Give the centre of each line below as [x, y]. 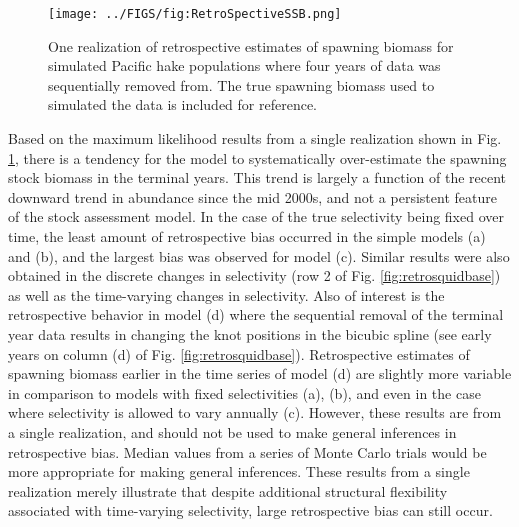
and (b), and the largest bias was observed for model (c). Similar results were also [259, 255]
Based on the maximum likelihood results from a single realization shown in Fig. [255, 138]
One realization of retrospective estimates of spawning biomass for [251, 45]
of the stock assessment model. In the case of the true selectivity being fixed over [256, 216]
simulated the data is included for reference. [182, 104]
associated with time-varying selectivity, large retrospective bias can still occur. [250, 510]
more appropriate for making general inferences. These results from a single [239, 471]
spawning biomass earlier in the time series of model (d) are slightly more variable [260, 373]
